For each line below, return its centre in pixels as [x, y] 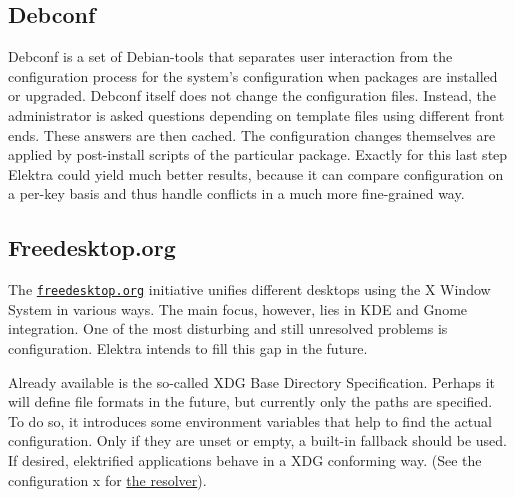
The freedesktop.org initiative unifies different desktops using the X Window [249, 289]
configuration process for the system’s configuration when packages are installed [253, 75]
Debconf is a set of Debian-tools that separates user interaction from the [230, 56]
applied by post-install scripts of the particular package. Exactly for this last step [258, 154]
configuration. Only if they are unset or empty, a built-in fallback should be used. [257, 440]
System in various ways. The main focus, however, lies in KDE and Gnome [238, 308]
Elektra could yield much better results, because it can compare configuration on [256, 173]
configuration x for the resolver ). [107, 479]
